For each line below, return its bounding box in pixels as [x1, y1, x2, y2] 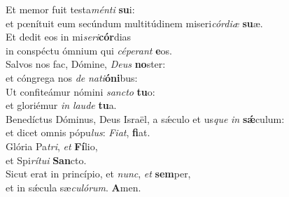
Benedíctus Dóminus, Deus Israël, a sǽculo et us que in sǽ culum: [6, 111, 285, 126]
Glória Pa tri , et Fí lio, [6, 138, 98, 153]
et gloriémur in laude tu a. [6, 98, 117, 112]
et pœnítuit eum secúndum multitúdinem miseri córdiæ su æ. [6, 15, 263, 30]
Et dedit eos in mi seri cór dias [6, 29, 132, 44]
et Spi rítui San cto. [6, 152, 87, 167]
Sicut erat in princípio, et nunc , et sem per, [6, 166, 191, 181]
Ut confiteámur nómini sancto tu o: [6, 84, 155, 98]
